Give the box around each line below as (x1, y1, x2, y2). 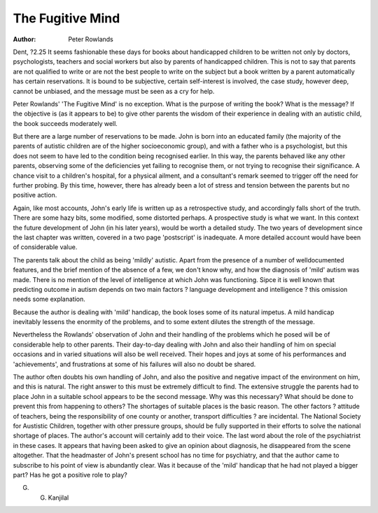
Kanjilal (48, 493, 69, 502)
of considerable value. (13, 243, 78, 251)
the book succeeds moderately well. (13, 119, 118, 127)
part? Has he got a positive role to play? (13, 470, 127, 479)
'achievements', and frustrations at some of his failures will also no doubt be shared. (13, 360, 256, 368)
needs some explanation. (13, 295, 85, 304)
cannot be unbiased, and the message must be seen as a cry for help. (13, 87, 215, 95)
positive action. (13, 191, 57, 199)
